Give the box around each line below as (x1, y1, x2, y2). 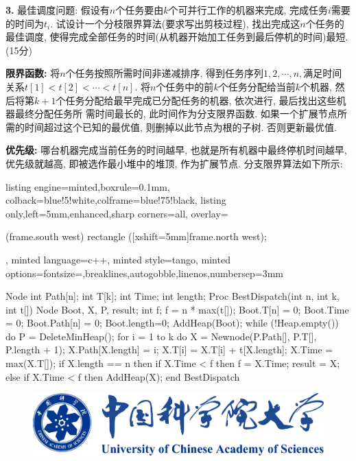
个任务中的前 (156, 79, 214, 93)
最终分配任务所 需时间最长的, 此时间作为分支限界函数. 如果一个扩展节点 (14, 106, 337, 121)
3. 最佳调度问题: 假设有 (5, 3, 110, 16)
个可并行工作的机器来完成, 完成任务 (168, 3, 329, 16)
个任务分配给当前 (218, 79, 296, 93)
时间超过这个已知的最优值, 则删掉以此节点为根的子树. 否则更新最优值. (24, 119, 337, 134)
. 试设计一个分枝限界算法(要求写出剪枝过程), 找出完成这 (50, 16, 300, 30)
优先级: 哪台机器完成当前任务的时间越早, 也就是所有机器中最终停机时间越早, (5, 143, 347, 157)
